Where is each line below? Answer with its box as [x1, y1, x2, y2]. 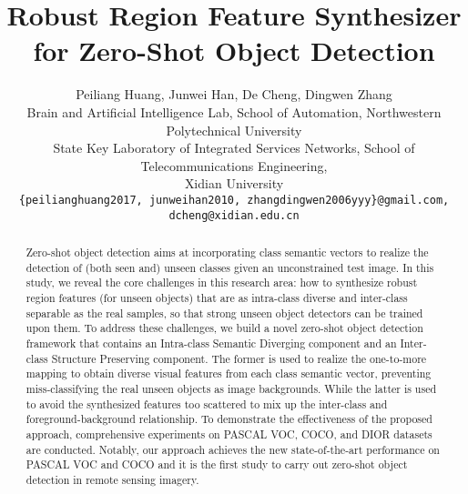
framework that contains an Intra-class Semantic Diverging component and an [25, 335, 397, 350]
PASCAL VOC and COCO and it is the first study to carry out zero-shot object [25, 457, 408, 472]
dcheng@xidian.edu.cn [168, 208, 300, 222]
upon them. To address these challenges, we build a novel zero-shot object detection [25, 320, 423, 336]
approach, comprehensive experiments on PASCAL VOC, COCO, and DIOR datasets [25, 426, 432, 441]
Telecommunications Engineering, [140, 156, 328, 175]
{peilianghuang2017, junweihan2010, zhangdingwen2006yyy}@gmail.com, [18, 193, 450, 207]
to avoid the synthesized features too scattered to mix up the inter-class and [25, 396, 388, 411]
